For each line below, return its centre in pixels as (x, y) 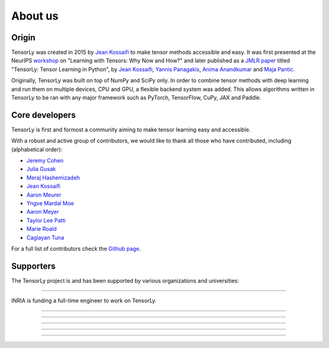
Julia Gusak (41, 169)
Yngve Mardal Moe (50, 203)
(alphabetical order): (37, 149)
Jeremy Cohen (45, 161)
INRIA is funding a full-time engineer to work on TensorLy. (84, 301)
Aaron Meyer (43, 212)
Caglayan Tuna (45, 237)
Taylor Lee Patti (46, 220)
